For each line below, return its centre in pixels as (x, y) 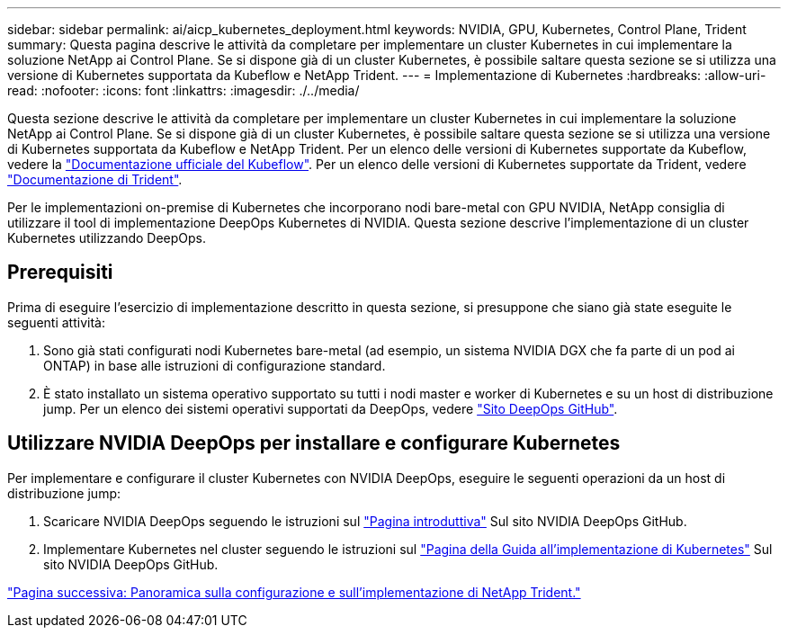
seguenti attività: (56, 322)
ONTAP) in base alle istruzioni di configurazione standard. (215, 365)
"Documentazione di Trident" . (95, 179)
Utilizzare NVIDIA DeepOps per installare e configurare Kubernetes (314, 443)
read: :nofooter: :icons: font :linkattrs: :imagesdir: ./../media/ (184, 90)
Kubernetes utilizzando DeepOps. (107, 238)
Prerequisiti (60, 273)
